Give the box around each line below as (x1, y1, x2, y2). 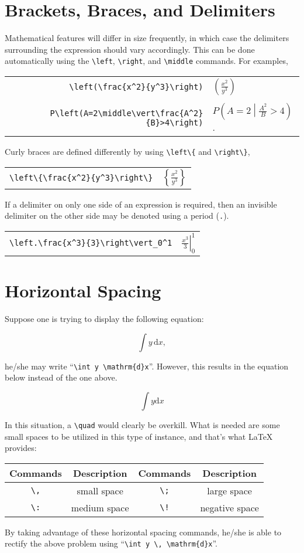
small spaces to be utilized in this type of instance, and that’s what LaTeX (5, 430, 273, 442)
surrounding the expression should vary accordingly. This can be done (5, 43, 255, 55)
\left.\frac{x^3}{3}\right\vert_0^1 (9, 238, 172, 248)
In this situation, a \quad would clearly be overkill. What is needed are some (5, 419, 280, 431)
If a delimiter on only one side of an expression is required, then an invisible (5, 198, 277, 210)
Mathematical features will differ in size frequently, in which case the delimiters (5, 32, 289, 44)
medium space (71, 500, 129, 514)
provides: (5, 442, 37, 454)
